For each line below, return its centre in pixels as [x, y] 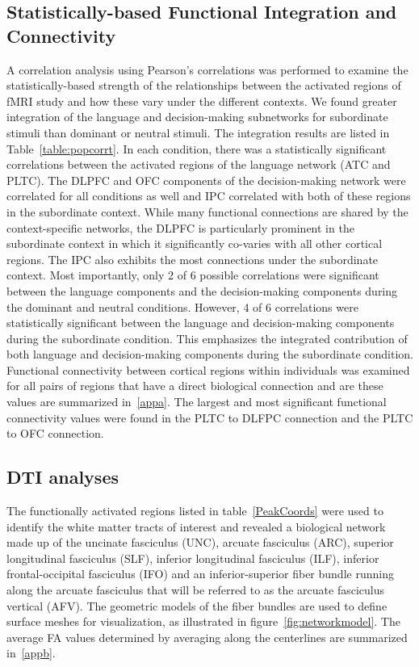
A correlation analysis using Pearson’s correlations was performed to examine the [207, 69]
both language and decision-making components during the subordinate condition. [210, 354]
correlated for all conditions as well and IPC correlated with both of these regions [209, 196]
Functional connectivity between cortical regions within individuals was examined [208, 369]
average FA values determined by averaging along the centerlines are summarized [207, 637]
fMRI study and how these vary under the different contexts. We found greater [202, 101]
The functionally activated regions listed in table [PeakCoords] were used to [195, 511]
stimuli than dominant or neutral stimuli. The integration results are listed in [198, 132]
